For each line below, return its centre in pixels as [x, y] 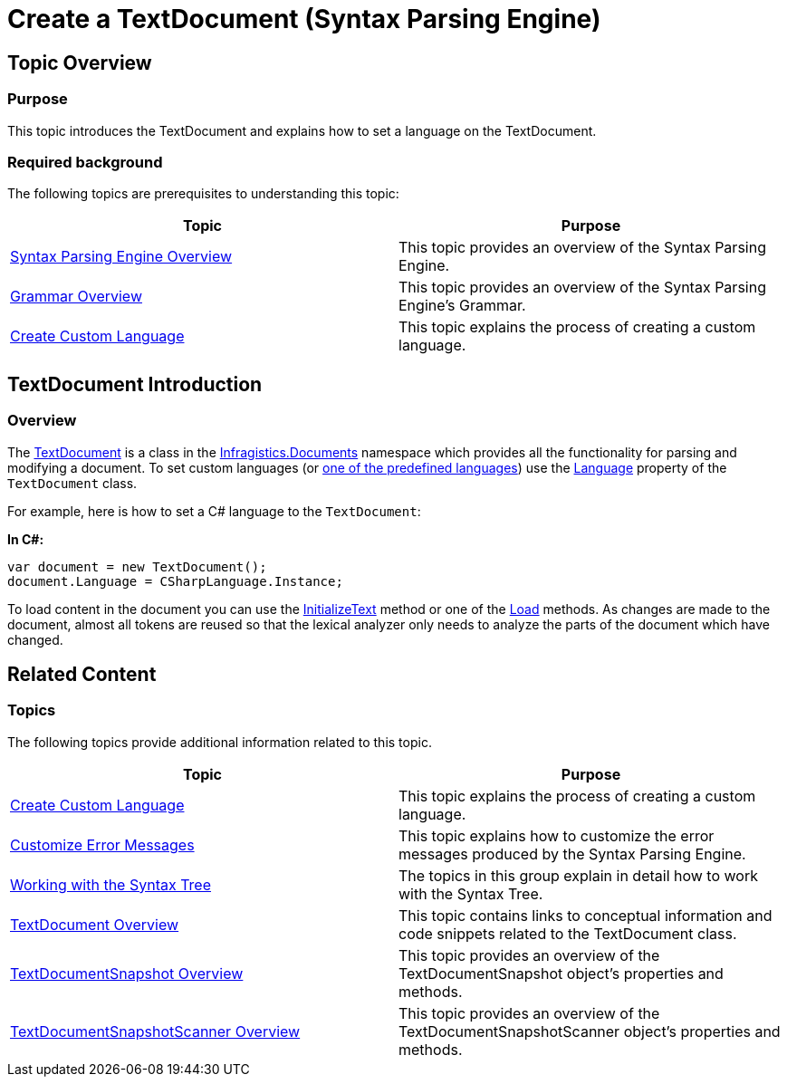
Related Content [82, 674]
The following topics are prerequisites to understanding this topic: [203, 194]
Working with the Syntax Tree [111, 884]
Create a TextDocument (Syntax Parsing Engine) [304, 19]
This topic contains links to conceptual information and [585, 915]
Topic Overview [80, 62]
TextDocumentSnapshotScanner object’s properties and [590, 1031]
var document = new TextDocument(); [137, 566]
